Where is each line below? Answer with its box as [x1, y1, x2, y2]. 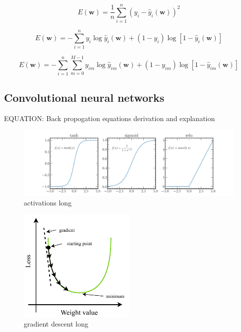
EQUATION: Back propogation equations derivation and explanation [4, 113, 215, 123]
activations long [24, 198, 72, 208]
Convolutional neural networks [4, 89, 165, 105]
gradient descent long [24, 319, 89, 329]
